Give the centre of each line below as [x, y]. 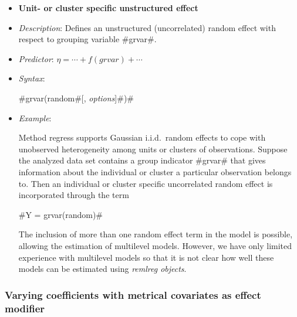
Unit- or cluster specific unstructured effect [108, 8]
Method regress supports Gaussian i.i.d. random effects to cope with [142, 137]
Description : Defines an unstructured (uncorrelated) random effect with [147, 27]
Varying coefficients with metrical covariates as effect [133, 294]
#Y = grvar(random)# [61, 214]
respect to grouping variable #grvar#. [87, 39]
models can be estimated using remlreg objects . [102, 269]
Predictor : [36, 58]
